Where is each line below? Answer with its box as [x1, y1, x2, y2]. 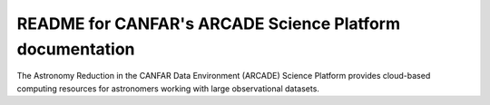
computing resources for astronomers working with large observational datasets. [16, 82, 319, 94]
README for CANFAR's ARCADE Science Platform [16, 14, 401, 33]
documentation [16, 39, 135, 59]
